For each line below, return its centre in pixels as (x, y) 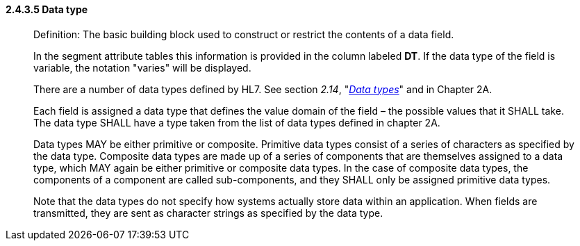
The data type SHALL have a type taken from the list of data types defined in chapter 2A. (237, 122)
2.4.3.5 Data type (47, 9)
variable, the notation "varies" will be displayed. (142, 67)
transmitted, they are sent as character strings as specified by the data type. (208, 213)
